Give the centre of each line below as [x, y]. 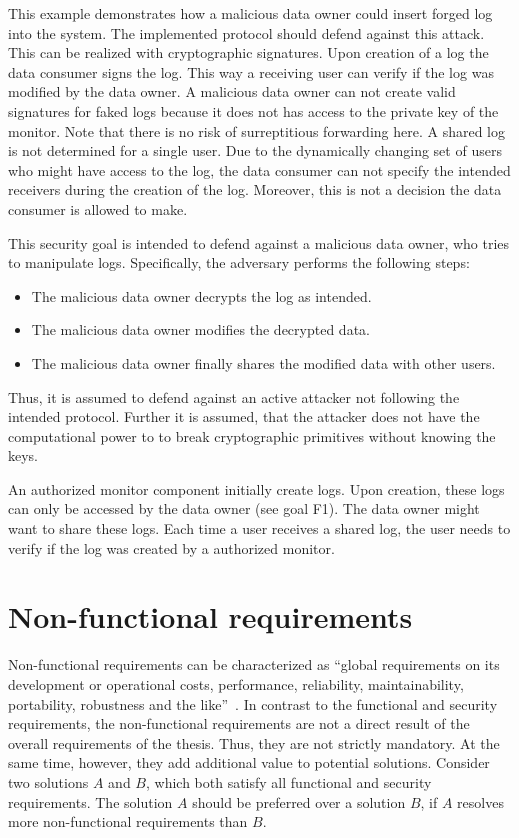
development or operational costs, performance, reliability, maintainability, [236, 683]
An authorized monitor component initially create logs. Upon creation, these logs [256, 488]
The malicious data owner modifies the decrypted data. [200, 329]
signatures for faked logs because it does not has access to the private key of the [253, 110]
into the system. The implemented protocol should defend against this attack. [246, 32]
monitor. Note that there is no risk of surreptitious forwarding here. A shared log [256, 130]
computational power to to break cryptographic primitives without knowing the [252, 435]
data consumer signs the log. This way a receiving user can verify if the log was [251, 71]
